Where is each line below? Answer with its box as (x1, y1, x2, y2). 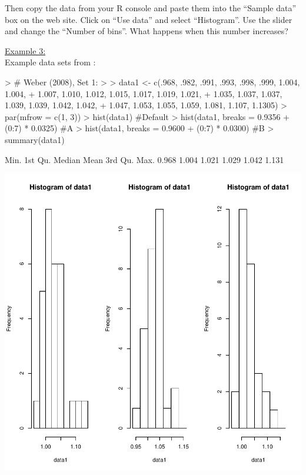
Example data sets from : (5, 56, 96, 68)
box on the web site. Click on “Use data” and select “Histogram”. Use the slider (5, 13, 292, 25)
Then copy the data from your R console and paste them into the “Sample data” (5, 2, 297, 14)
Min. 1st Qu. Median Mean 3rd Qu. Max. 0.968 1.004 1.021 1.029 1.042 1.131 (5, 153, 284, 165)
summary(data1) (5, 133, 65, 145)
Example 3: (5, 44, 46, 57)
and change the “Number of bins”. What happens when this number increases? (5, 25, 288, 37)
